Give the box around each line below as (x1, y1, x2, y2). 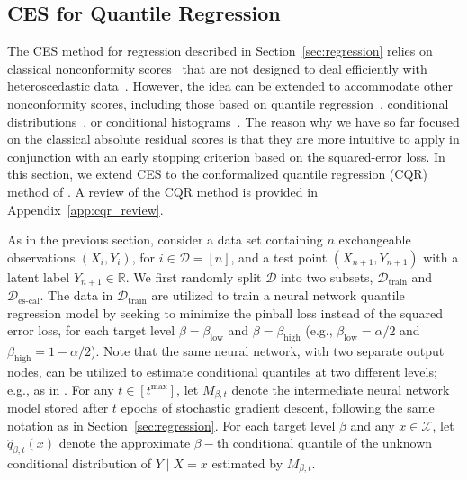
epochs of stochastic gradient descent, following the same (121, 398, 435, 417)
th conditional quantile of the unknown (216, 433, 433, 452)
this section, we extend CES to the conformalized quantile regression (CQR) (7, 164, 428, 183)
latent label (7, 267, 70, 286)
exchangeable (338, 230, 411, 249)
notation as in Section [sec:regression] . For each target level (7, 415, 336, 434)
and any (350, 415, 395, 434)
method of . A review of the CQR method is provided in (7, 182, 318, 200)
